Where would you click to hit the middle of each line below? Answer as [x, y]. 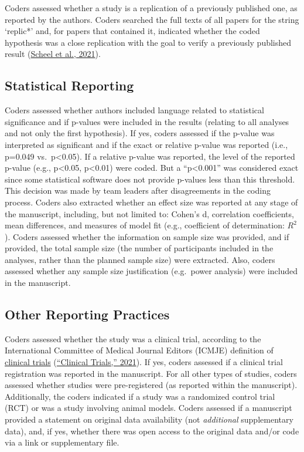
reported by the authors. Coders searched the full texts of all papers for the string [152, 19]
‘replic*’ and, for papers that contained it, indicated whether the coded [132, 31]
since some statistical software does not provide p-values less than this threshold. [150, 179]
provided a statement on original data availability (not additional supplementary [149, 419]
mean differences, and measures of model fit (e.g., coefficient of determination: [145, 225]
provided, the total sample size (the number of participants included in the [139, 248]
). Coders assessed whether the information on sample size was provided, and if [147, 236]
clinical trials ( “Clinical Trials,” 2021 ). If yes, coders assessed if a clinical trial [144, 362]
